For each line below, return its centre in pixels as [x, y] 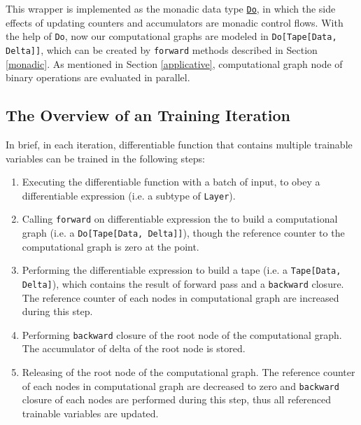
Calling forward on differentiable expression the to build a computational [180, 219]
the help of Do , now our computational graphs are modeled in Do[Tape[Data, [171, 36]
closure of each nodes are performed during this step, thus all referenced [177, 399]
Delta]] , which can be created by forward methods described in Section [162, 49]
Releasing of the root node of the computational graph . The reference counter [189, 372]
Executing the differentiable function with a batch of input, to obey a [171, 182]
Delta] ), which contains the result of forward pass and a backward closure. [183, 283]
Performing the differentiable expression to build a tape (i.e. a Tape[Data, [182, 270]
